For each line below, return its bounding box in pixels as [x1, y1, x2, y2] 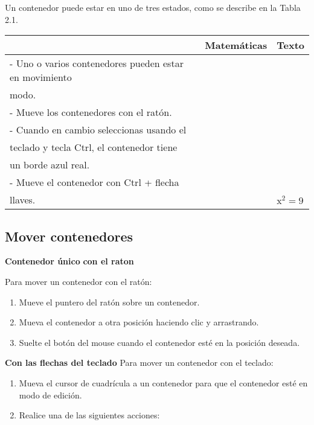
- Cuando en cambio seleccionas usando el [10, 123, 187, 137]
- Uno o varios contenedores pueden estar [10, 56, 184, 71]
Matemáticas [205, 38, 268, 53]
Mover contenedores [5, 226, 133, 245]
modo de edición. [19, 388, 82, 401]
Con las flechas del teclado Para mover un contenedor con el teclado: [5, 356, 274, 369]
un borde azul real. [10, 158, 90, 172]
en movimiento [10, 70, 72, 85]
